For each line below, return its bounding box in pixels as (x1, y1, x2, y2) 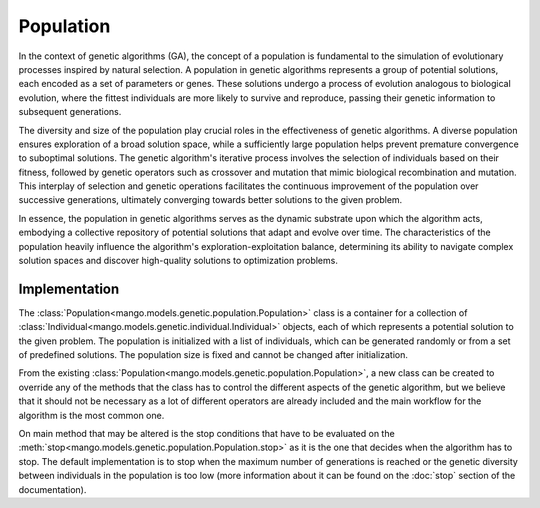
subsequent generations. (18, 106, 122, 118)
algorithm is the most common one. (18, 409, 165, 421)
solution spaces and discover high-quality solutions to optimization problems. (18, 255, 339, 267)
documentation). (18, 483, 87, 495)
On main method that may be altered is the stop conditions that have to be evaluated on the (18, 428, 395, 440)
